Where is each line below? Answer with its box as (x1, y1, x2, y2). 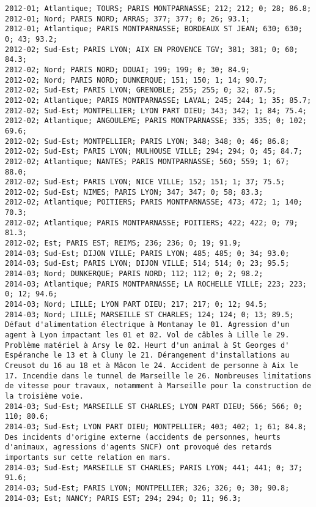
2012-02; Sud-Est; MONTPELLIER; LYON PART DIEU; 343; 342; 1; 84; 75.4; (5, 106, 307, 115)
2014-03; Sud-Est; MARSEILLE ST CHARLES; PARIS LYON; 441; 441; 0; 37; (5, 463, 303, 472)
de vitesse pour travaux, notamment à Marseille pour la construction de (5, 381, 312, 391)
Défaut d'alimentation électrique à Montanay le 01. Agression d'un (5, 320, 290, 329)
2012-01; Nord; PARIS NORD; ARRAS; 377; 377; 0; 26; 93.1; (5, 14, 250, 23)
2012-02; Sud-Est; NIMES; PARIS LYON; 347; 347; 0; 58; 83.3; (5, 187, 263, 197)
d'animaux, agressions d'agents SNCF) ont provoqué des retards (5, 443, 272, 452)
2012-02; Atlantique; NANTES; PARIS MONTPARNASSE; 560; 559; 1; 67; (5, 157, 290, 166)
